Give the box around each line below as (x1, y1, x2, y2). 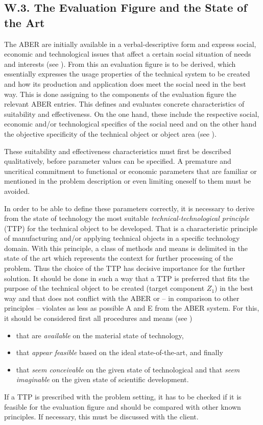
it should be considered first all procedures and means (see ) (4, 313, 193, 323)
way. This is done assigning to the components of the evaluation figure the (4, 88, 236, 99)
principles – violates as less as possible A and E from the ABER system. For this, (4, 303, 259, 313)
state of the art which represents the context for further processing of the (4, 253, 233, 263)
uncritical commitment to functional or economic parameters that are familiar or (4, 165, 257, 176)
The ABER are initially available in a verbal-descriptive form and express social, (4, 38, 256, 49)
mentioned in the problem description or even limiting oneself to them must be (4, 176, 251, 186)
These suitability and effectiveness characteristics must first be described (4, 145, 231, 156)
